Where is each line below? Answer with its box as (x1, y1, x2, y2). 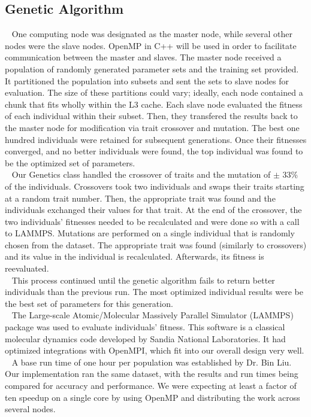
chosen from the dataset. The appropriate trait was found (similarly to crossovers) (5, 238, 307, 251)
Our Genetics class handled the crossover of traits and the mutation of (11, 168, 271, 181)
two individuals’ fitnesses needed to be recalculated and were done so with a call (5, 215, 300, 227)
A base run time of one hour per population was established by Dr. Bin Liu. (11, 355, 292, 368)
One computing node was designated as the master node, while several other (11, 28, 292, 40)
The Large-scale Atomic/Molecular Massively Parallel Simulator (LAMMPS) (11, 309, 294, 321)
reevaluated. (5, 262, 49, 275)
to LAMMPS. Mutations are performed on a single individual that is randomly (5, 227, 295, 239)
